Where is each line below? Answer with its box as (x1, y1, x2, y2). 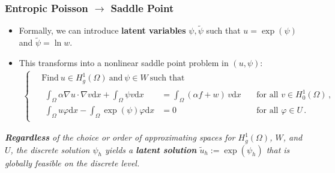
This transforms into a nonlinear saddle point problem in (19, 56, 229, 68)
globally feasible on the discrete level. (5, 156, 140, 169)
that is (266, 143, 290, 156)
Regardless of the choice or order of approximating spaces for (5, 131, 235, 144)
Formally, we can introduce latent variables (19, 24, 186, 37)
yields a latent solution (105, 143, 197, 156)
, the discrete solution (10, 143, 90, 156)
